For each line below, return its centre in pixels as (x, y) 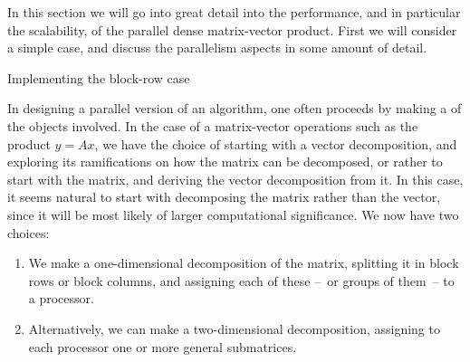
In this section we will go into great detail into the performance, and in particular (234, 12)
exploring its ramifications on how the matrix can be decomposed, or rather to (225, 162)
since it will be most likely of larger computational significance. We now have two (233, 214)
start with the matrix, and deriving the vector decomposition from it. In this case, (235, 179)
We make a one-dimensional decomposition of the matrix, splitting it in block (244, 263)
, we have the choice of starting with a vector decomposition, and (276, 143)
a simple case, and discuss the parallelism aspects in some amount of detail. (217, 48)
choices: (29, 232)
